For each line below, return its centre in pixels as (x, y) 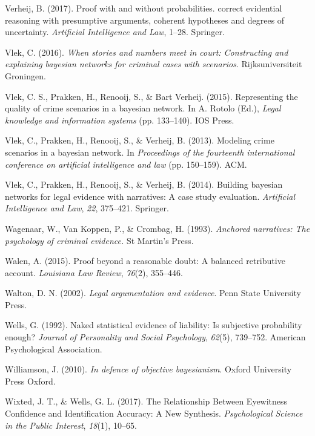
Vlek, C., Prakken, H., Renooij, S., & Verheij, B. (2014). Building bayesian (144, 184)
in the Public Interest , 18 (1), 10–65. (71, 425)
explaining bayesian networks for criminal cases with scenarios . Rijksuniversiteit (154, 64)
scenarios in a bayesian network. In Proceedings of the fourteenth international (150, 152)
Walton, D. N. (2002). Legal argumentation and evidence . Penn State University (153, 293)
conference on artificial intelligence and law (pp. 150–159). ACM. (126, 164)
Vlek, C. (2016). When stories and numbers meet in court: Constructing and (147, 52)
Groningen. (25, 75)
